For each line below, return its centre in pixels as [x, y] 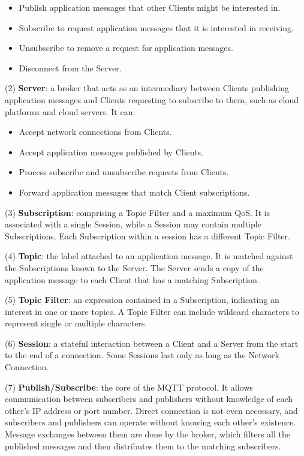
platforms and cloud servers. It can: [70, 111]
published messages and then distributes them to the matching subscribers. [143, 445]
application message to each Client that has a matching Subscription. [132, 279]
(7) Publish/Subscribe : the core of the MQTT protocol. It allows [129, 387]
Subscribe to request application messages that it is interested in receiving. [156, 27]
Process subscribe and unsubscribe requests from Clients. [124, 172]
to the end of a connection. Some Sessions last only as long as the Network [142, 355]
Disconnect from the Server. [70, 67]
